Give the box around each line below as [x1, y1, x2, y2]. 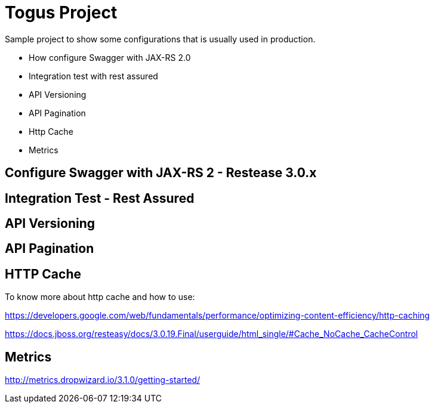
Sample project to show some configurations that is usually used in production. [5, 33, 316, 44]
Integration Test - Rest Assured [5, 190, 195, 206]
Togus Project [5, 2, 118, 23]
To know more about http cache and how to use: [5, 292, 195, 302]
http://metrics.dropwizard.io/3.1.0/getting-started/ [5, 375, 200, 385]
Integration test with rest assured [29, 70, 158, 81]
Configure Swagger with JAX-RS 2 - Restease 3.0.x [5, 165, 317, 181]
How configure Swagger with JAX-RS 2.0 [29, 52, 191, 63]
